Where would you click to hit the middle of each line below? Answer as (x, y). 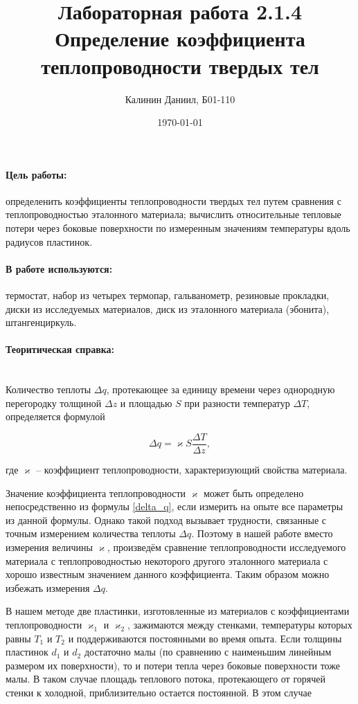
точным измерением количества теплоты (91, 533)
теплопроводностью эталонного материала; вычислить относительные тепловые (173, 214)
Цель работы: (36, 174)
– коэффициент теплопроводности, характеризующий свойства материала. (192, 470)
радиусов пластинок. (49, 241)
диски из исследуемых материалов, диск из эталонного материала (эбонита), (168, 308)
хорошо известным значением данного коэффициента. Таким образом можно (168, 574)
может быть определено (253, 493)
